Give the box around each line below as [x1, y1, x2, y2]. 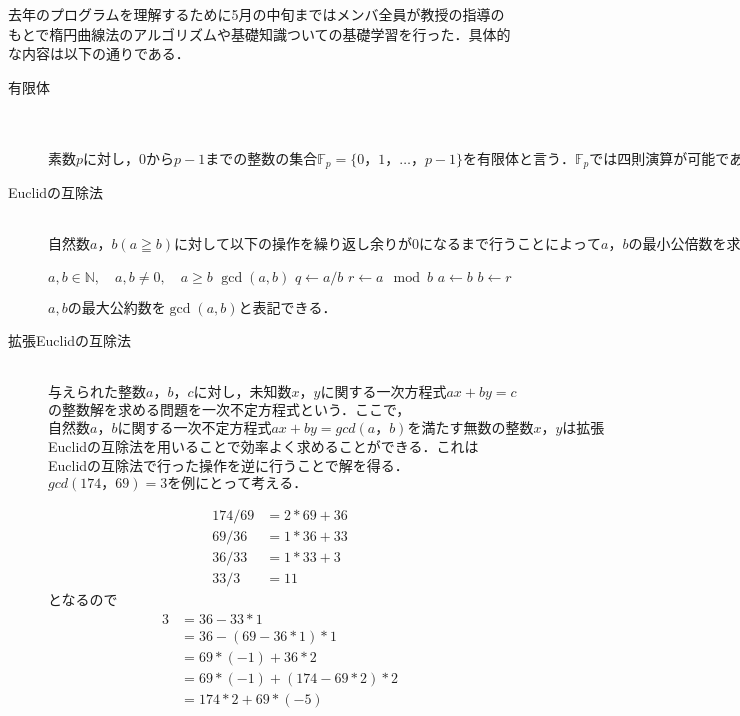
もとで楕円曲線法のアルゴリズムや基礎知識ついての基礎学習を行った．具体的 [8, 23, 511, 44]
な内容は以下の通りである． [8, 43, 190, 64]
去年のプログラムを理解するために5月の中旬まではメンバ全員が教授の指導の [8, 4, 505, 24]
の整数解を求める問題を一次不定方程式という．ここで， [48, 398, 411, 419]
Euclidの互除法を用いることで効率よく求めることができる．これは [48, 435, 479, 456]
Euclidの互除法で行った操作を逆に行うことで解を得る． [48, 455, 409, 476]
